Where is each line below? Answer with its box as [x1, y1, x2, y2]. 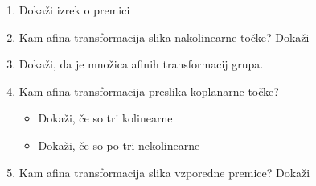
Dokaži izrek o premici [18, 2, 130, 18]
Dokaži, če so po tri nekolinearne [38, 136, 200, 153]
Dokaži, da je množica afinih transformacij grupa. [18, 56, 264, 72]
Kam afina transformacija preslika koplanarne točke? [18, 82, 279, 99]
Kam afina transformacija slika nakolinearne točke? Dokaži [18, 28, 310, 45]
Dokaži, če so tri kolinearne [38, 110, 173, 126]
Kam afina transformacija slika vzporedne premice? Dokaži [18, 163, 310, 180]
